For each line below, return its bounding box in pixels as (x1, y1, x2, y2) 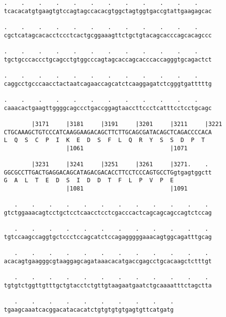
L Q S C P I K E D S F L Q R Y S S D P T (4, 137, 205, 144)
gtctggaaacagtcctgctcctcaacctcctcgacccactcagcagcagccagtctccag (4, 209, 212, 217)
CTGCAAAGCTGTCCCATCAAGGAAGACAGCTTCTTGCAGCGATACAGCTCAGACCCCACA (4, 128, 212, 136)
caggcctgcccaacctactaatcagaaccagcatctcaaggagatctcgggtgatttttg (4, 80, 212, 87)
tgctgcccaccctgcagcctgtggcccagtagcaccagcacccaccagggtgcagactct (4, 56, 212, 63)
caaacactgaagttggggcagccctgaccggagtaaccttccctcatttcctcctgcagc (4, 104, 212, 111)
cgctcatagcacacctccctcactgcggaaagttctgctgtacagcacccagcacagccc (4, 32, 212, 39)
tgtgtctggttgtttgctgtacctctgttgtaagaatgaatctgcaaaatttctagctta (4, 282, 212, 289)
